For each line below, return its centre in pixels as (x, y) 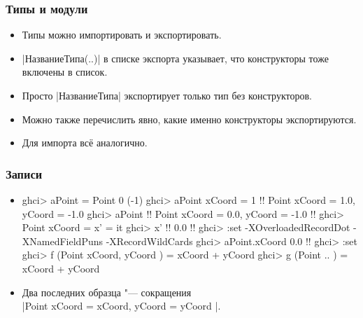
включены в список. (65, 72)
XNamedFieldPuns (63, 241)
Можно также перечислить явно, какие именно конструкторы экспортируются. (189, 119)
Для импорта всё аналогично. (85, 143)
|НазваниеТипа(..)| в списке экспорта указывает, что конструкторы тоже (175, 58)
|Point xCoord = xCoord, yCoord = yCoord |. (121, 306)
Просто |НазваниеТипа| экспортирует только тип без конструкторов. (167, 95)
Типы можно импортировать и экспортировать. (122, 35)
